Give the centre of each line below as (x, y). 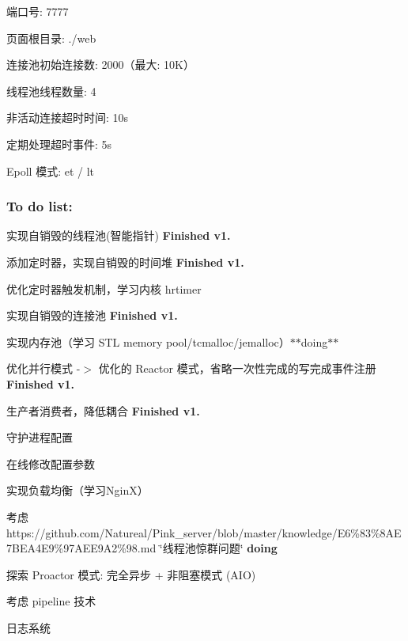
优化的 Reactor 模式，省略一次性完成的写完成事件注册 (237, 368)
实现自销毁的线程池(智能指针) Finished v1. (119, 235)
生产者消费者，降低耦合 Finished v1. (103, 410)
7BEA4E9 (30, 548)
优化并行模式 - (43, 368)
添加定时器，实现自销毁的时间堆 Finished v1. (125, 262)
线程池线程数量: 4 (51, 91)
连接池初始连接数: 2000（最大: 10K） (100, 64)
